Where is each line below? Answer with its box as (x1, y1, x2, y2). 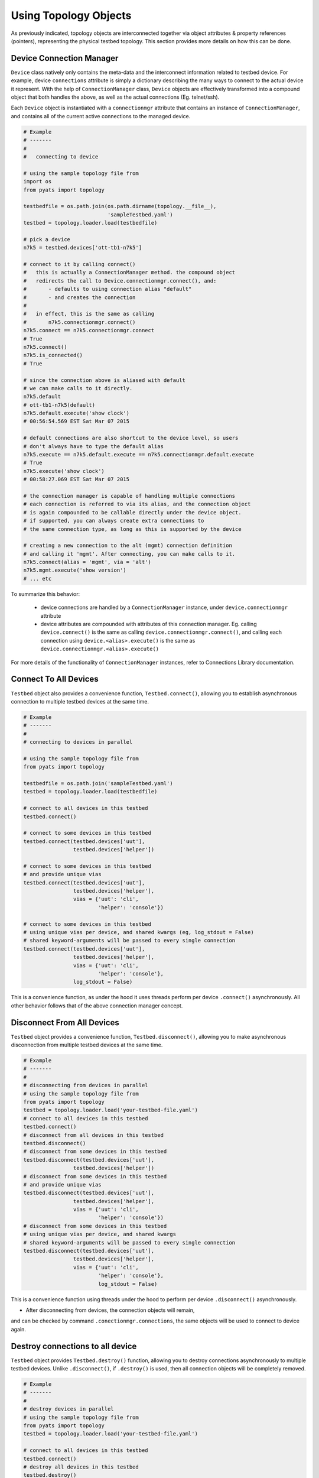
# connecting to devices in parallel (23, 739, 133, 746)
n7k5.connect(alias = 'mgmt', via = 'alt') (23, 559, 152, 566)
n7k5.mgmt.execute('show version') (23, 567, 126, 573)
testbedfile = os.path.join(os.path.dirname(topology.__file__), (23, 203, 217, 210)
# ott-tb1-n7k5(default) (23, 401, 96, 408)
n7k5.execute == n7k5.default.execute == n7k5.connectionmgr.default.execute (23, 451, 254, 458)
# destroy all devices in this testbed (23, 1463, 139, 1470)
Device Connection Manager (11, 53, 119, 63)
